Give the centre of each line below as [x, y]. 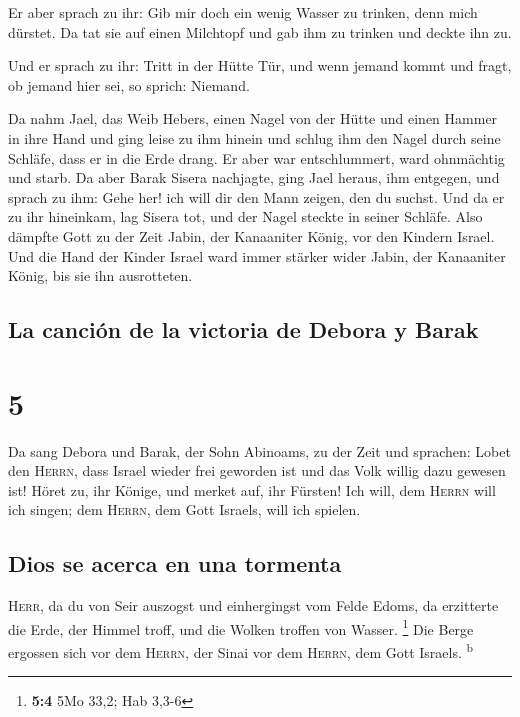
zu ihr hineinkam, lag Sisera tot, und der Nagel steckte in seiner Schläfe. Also [245, 216]
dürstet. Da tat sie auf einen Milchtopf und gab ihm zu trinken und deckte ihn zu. [260, 31]
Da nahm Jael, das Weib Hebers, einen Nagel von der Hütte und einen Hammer [253, 118]
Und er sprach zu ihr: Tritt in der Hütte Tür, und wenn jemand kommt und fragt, [260, 65]
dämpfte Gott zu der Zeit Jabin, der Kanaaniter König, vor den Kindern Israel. [251, 235]
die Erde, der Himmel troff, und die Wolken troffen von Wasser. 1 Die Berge [241, 627]
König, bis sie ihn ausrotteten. [100, 275]
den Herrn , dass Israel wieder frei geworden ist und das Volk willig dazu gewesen [257, 470]
